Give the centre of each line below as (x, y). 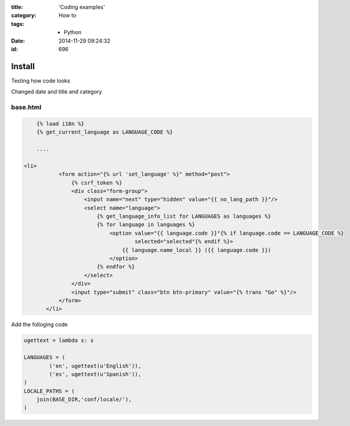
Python (73, 32)
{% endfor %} (116, 267)
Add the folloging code (39, 324)
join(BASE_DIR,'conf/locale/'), (84, 400)
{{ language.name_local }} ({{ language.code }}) (197, 250)
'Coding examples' (82, 7)
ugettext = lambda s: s (59, 341)
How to (67, 16)
